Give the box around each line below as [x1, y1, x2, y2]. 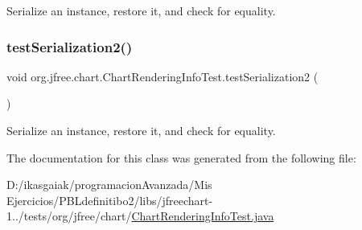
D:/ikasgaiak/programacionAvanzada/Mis [6, 176, 212, 193]
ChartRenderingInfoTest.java [131, 207, 274, 224]
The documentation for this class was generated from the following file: [6, 149, 356, 166]
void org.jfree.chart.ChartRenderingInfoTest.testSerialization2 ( [6, 68, 319, 84]
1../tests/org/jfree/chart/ [6, 207, 132, 224]
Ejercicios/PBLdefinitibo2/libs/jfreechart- [6, 191, 213, 208]
